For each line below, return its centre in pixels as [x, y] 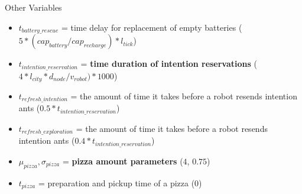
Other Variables [33, 7]
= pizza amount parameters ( [123, 161]
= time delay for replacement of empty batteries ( [152, 27]
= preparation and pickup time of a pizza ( [116, 182]
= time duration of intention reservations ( [169, 64]
